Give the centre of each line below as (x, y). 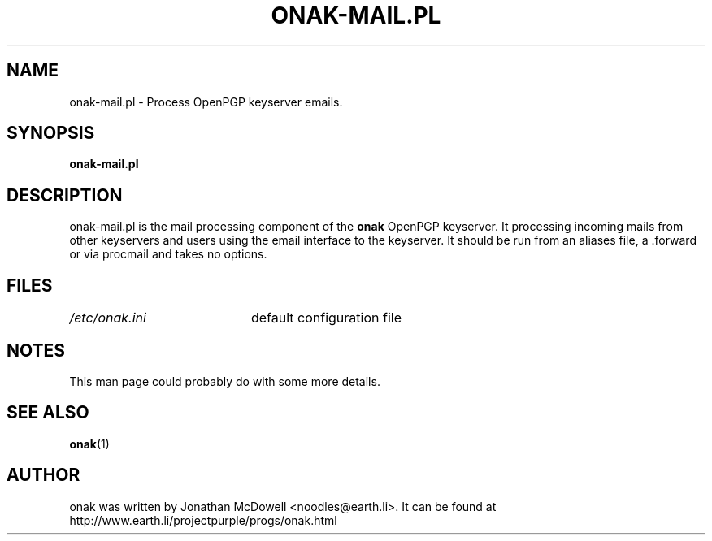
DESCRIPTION (65, 195)
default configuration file (326, 318)
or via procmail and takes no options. (168, 254)
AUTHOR (43, 475)
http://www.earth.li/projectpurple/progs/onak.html (203, 520)
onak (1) (89, 444)
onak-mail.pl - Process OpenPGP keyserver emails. (206, 102)
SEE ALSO (48, 413)
